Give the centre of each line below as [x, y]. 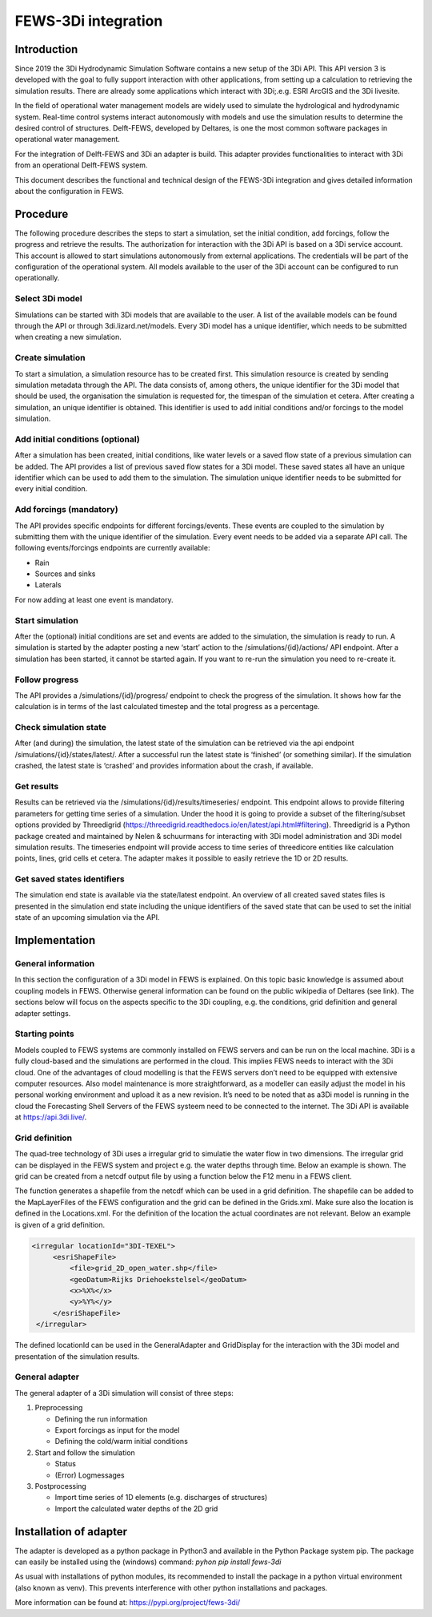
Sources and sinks [65, 574]
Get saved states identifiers [70, 879]
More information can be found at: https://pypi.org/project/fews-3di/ [128, 1603]
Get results [37, 786]
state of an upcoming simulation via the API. [87, 917]
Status [65, 1464]
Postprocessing [61, 1486]
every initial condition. [51, 489]
